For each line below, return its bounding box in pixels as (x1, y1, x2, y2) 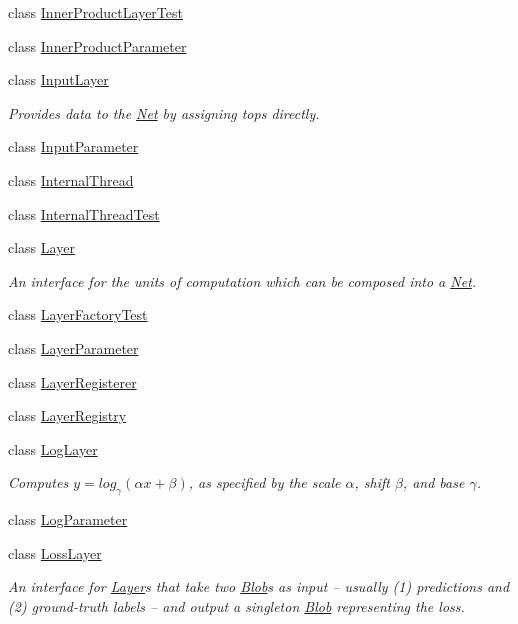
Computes (8, 472, 69, 493)
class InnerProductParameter (8, 35, 187, 56)
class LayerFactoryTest (8, 304, 148, 325)
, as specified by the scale (188, 472, 341, 493)
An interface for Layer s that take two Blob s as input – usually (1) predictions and (8, 576, 510, 597)
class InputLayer (8, 69, 109, 90)
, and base (402, 472, 465, 493)
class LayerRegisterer (8, 371, 137, 392)
